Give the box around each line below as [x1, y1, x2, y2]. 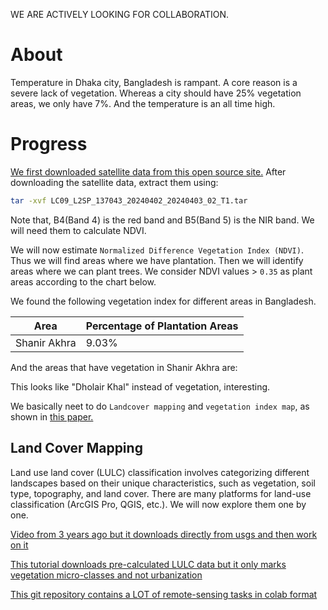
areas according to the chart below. [10, 275, 157, 288]
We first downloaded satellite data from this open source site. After [10, 165, 287, 178]
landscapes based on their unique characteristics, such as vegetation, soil [10, 477, 316, 489]
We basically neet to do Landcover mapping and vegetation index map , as [10, 400, 310, 412]
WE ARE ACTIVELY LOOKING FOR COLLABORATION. [10, 9, 230, 20]
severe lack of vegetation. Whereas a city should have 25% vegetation [10, 87, 302, 99]
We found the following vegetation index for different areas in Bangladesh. [10, 295, 317, 307]
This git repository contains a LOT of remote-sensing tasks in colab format [10, 588, 318, 600]
